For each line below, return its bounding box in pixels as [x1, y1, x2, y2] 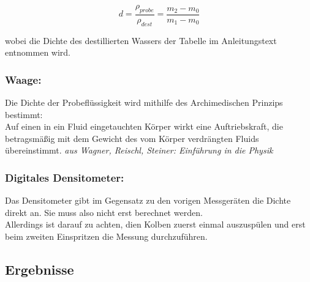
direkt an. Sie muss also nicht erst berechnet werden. [5, 206, 203, 218]
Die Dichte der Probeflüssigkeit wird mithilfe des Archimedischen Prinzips [5, 96, 283, 109]
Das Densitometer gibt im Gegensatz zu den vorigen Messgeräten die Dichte [5, 194, 291, 207]
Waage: [5, 72, 42, 87]
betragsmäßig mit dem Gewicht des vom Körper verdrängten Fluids [5, 132, 259, 144]
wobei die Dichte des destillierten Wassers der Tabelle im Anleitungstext [5, 34, 277, 46]
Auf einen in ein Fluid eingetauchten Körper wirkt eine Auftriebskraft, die [5, 120, 283, 133]
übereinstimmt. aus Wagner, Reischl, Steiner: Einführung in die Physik [5, 144, 273, 157]
